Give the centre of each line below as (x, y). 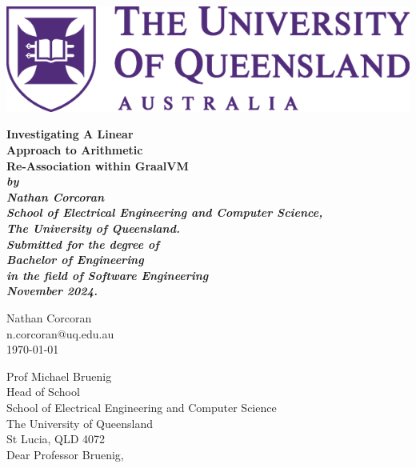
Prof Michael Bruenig (59, 376)
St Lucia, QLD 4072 (56, 439)
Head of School (43, 392)
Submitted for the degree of (83, 244)
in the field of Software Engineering (108, 275)
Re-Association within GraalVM (98, 165)
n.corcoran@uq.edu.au (60, 333)
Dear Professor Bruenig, (65, 454)
